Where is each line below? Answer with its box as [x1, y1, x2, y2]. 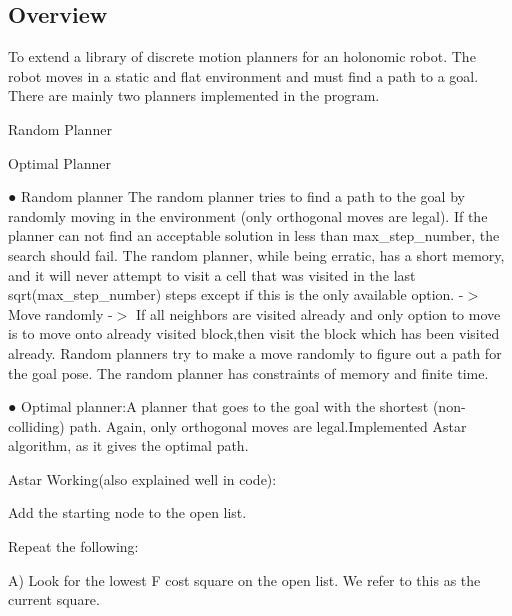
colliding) [8, 415, 65, 436]
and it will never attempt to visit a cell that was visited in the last [8, 264, 416, 285]
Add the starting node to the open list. [8, 502, 247, 523]
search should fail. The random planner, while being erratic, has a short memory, [8, 244, 505, 265]
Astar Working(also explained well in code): [8, 468, 277, 489]
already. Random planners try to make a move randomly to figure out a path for [8, 342, 502, 363]
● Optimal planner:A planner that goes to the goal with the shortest [8, 396, 429, 417]
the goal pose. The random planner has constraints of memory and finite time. [8, 362, 489, 383]
